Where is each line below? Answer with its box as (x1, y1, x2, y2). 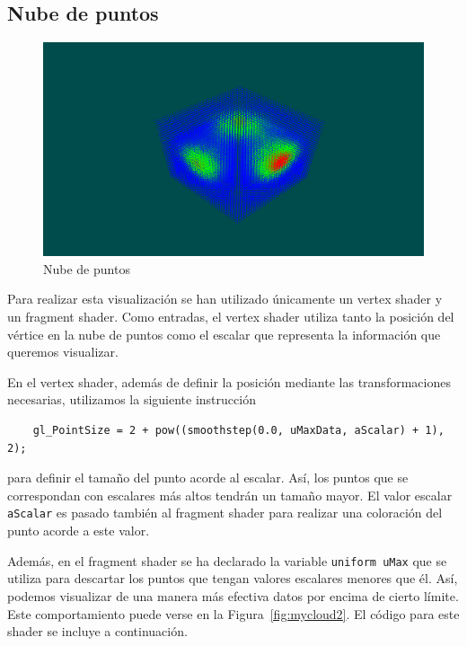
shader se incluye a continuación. (7, 622, 188, 641)
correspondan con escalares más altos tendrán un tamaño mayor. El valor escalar (7, 485, 453, 504)
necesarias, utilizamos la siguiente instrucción (7, 390, 256, 409)
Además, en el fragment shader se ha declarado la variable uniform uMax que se (7, 551, 447, 570)
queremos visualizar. (7, 342, 119, 361)
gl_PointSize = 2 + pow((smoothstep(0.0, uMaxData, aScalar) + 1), (32, 424, 445, 438)
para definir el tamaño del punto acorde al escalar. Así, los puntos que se (7, 468, 409, 487)
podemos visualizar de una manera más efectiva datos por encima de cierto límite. (7, 586, 459, 605)
